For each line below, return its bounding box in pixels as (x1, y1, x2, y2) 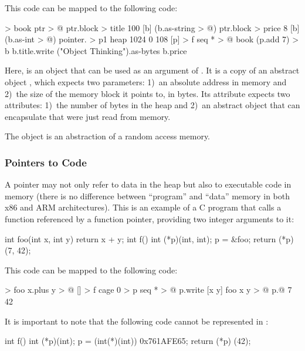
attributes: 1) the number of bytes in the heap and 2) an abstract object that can (5, 99, 300, 111)
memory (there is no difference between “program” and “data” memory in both (5, 189, 290, 202)
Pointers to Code (5, 155, 87, 169)
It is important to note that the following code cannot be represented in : (5, 315, 269, 327)
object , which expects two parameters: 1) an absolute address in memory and (5, 75, 287, 88)
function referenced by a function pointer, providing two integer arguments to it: (5, 212, 294, 225)
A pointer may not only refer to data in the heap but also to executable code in (5, 178, 292, 190)
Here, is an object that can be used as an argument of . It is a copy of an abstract (5, 64, 300, 76)
